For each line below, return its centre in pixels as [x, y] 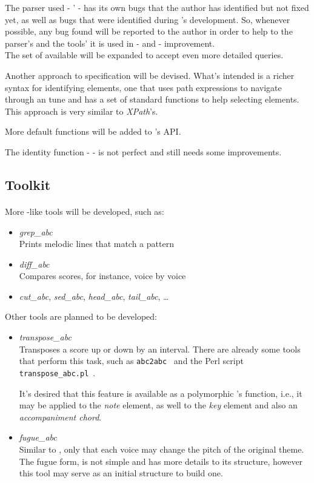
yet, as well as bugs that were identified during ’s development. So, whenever [148, 19]
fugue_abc [38, 437]
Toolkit [28, 184]
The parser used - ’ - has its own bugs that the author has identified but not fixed [157, 7]
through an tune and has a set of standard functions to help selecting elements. [152, 99]
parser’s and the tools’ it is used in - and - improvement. [110, 43]
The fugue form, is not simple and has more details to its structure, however [161, 461]
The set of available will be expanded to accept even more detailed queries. [144, 55]
